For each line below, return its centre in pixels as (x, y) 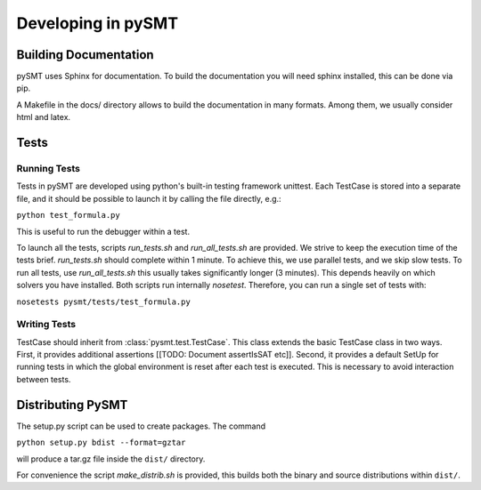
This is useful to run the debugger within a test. (103, 231)
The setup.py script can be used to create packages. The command (141, 426)
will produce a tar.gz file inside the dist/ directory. (111, 459)
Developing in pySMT (97, 23)
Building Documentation (86, 55)
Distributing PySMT (72, 405)
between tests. (44, 379)
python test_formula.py (68, 215)
